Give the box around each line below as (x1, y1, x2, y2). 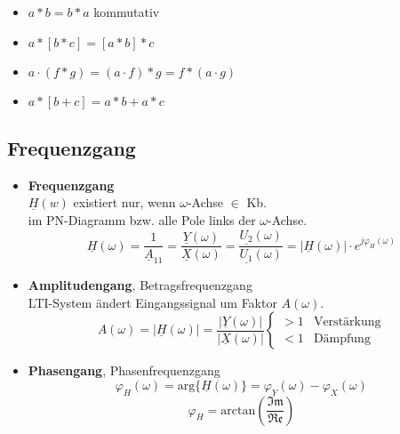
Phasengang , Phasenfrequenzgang (28, 361, 220, 380)
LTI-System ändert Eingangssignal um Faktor (28, 293, 277, 311)
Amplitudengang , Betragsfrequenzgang (28, 275, 252, 293)
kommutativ (93, 3, 160, 20)
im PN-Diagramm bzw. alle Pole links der (28, 210, 256, 229)
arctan (220, 404, 256, 417)
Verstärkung (313, 315, 381, 328)
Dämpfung (313, 332, 371, 345)
